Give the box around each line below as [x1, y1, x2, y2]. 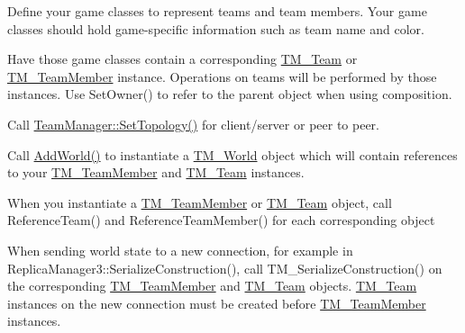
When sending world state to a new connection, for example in [7, 240, 353, 259]
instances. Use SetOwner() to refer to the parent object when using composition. [7, 85, 452, 103]
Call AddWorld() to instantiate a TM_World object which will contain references [7, 145, 458, 164]
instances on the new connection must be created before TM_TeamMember [7, 293, 426, 312]
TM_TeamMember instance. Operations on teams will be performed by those [7, 67, 437, 85]
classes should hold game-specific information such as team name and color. [7, 19, 424, 38]
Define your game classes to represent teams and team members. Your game [7, 2, 427, 20]
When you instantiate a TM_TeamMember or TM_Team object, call [7, 193, 392, 211]
